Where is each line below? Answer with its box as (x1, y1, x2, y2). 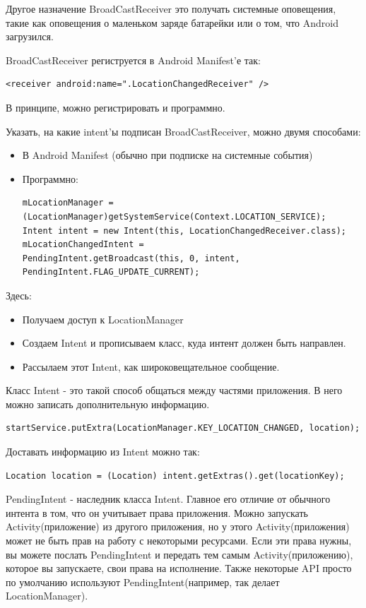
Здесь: (6, 287, 32, 302)
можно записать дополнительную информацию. (6, 396, 210, 411)
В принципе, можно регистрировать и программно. (6, 100, 225, 114)
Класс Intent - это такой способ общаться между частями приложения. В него (6, 383, 343, 398)
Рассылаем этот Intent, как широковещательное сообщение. (22, 359, 280, 374)
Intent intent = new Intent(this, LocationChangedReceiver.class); (22, 225, 346, 236)
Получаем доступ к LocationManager (22, 311, 184, 326)
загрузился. (6, 29, 54, 44)
